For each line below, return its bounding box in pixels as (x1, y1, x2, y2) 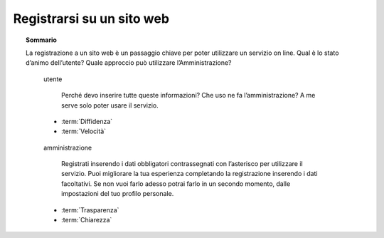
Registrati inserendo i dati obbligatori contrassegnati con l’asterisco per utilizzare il (61, 160, 303, 168)
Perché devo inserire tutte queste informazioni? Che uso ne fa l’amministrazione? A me (61, 91, 316, 100)
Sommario (26, 36, 57, 44)
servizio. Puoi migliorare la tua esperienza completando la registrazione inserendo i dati (61, 170, 318, 178)
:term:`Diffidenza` (61, 117, 113, 125)
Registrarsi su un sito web (13, 11, 170, 26)
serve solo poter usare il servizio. (61, 100, 159, 110)
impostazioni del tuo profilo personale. (61, 190, 174, 198)
